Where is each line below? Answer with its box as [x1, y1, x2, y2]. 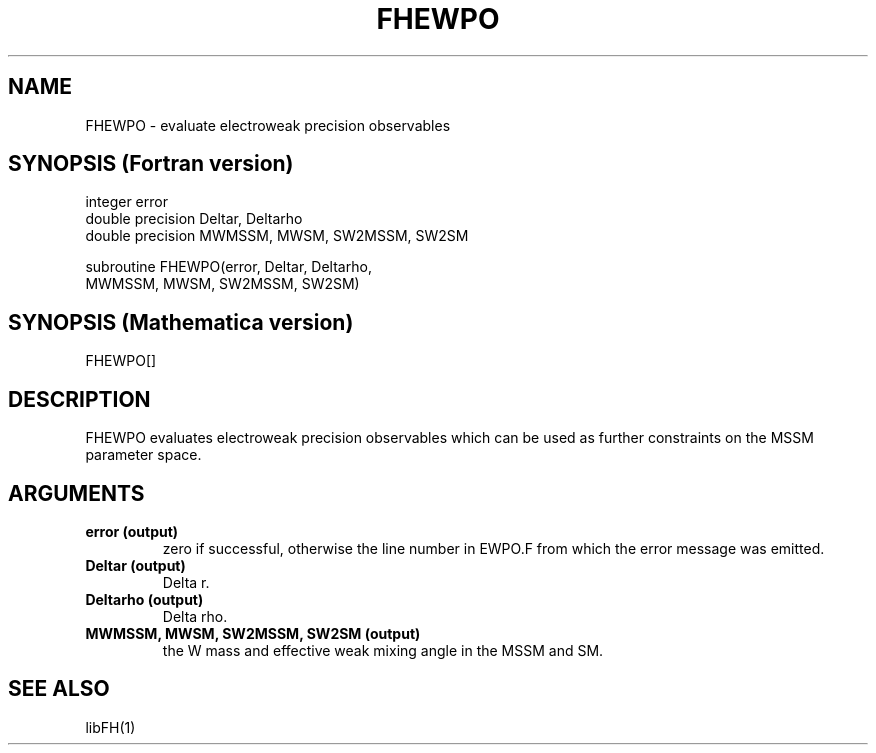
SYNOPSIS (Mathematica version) [8, 309, 354, 335]
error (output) [85, 522, 179, 540]
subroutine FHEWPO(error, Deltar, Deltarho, [85, 258, 372, 276]
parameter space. [85, 446, 202, 464]
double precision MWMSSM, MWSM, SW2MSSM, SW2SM [85, 227, 469, 245]
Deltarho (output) [85, 590, 204, 608]
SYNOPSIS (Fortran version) [8, 151, 294, 177]
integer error [85, 193, 168, 211]
